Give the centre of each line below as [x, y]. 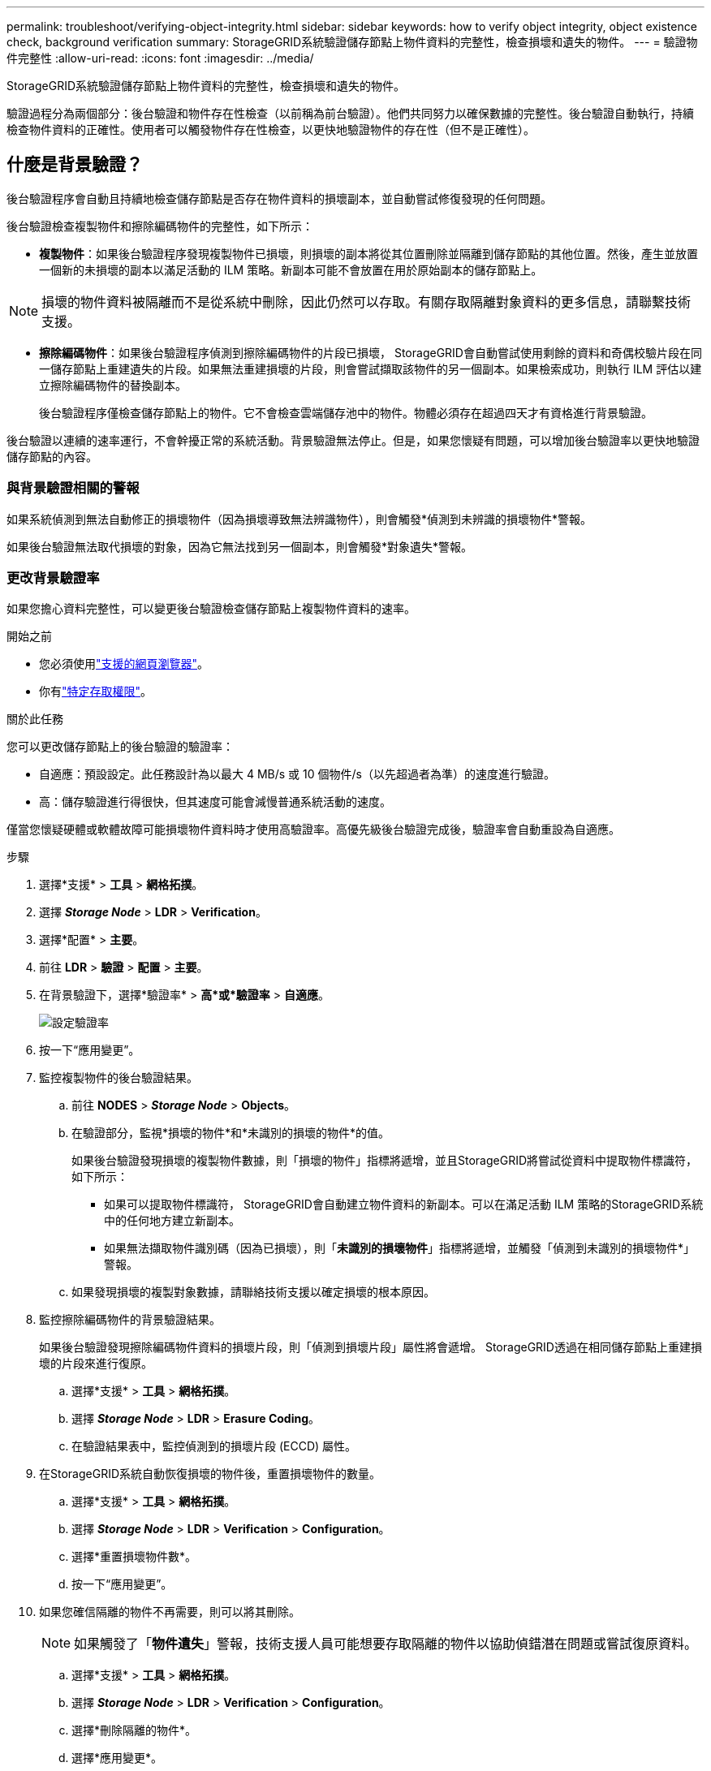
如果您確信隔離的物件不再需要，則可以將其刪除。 [170, 1612]
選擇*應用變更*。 [117, 1758]
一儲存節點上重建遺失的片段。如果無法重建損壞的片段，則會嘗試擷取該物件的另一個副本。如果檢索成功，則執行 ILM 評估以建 [371, 368]
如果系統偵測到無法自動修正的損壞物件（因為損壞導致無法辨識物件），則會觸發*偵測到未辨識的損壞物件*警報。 [299, 519]
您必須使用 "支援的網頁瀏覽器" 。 [124, 664]
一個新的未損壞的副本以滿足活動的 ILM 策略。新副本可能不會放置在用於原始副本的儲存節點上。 [291, 269]
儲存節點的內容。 [52, 456]
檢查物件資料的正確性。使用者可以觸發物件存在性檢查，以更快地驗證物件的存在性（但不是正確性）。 [271, 129]
